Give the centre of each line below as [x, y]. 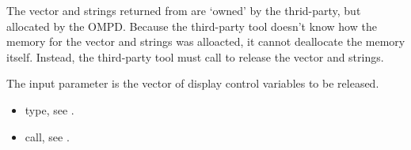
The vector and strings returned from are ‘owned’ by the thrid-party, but [184, 10]
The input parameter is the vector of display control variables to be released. [193, 83]
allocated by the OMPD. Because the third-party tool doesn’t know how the [192, 26]
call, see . [47, 136]
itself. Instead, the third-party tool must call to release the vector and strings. [195, 56]
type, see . [49, 109]
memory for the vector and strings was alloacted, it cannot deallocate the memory [206, 41]
